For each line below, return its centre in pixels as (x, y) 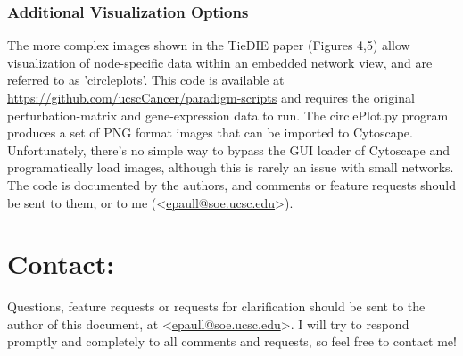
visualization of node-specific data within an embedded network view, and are (220, 62)
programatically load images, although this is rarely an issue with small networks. (231, 167)
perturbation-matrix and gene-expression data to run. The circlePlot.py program (228, 115)
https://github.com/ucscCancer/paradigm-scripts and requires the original (211, 97)
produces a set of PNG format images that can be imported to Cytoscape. (210, 132)
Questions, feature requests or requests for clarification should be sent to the (216, 306)
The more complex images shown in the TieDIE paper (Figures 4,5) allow (209, 45)
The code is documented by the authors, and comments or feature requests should (232, 184)
